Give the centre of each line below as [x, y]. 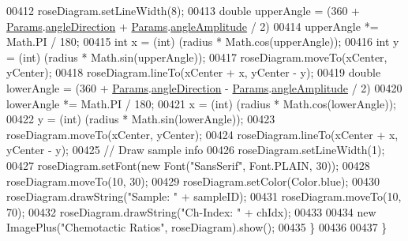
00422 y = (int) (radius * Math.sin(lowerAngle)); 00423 [141, 119]
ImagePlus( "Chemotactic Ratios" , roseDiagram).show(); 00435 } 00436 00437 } [197, 227]
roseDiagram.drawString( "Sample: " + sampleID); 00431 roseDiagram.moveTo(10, [204, 196]
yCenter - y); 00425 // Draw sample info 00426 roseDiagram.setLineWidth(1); [196, 150]
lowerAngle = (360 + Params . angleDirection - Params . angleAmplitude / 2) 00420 [204, 87]
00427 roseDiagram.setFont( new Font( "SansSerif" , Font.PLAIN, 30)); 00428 [188, 165]
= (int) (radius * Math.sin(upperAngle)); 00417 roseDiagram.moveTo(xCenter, [197, 56]
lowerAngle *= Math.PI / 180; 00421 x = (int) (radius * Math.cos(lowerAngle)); [201, 103]
